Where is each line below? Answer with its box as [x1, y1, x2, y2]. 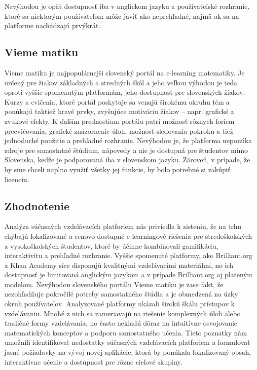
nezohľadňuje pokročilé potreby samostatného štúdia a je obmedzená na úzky [4, 289, 238, 299]
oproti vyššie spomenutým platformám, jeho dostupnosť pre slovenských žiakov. [4, 87, 245, 97]
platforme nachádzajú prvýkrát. [4, 20, 101, 31]
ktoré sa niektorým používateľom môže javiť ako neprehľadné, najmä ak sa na [4, 10, 239, 21]
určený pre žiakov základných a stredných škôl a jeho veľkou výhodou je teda [4, 77, 237, 87]
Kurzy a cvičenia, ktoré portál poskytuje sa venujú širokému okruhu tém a [4, 96, 230, 107]
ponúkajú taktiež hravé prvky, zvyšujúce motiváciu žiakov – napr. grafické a [4, 106, 234, 116]
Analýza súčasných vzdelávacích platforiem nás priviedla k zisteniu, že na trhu [4, 221, 241, 231]
